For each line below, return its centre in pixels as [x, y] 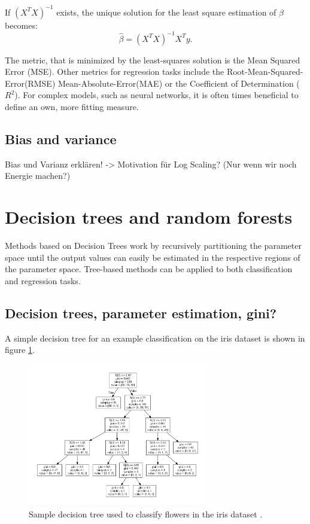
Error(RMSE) [30, 83]
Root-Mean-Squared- [265, 71]
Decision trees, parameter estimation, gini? [141, 313]
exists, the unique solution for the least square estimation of [166, 12]
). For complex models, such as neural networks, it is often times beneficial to [156, 95]
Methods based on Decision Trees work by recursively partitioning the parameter [153, 246]
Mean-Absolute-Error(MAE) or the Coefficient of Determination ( [179, 83]
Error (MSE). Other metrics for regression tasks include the [115, 71]
